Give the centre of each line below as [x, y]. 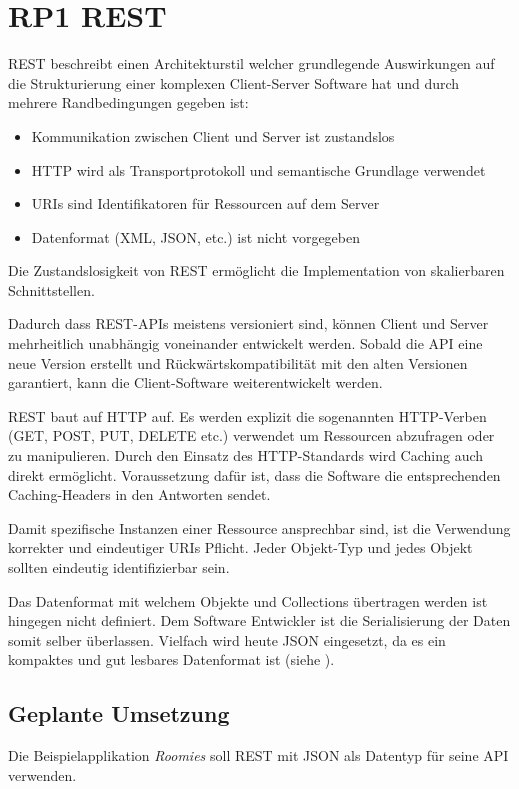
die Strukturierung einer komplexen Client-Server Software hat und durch [234, 82]
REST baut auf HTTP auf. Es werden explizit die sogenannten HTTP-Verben [247, 415]
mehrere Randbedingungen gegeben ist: [128, 102]
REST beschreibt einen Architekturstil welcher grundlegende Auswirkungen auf [251, 63]
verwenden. [42, 774]
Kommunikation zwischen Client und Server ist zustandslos [213, 135]
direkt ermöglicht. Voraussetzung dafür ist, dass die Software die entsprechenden [254, 474]
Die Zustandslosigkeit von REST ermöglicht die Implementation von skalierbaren [256, 270]
